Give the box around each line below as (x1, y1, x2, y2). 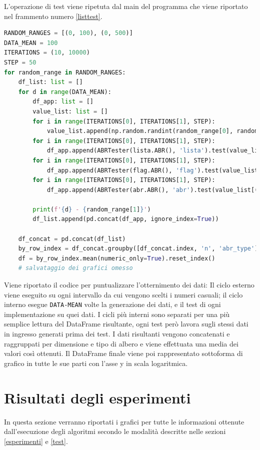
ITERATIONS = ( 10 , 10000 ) (4, 49, 90, 56)
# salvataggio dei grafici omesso (18, 264, 133, 272)
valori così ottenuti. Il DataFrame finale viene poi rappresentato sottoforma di (4, 348, 243, 358)
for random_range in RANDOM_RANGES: (4, 68, 126, 76)
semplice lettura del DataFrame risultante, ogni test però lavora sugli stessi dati (4, 318, 248, 329)
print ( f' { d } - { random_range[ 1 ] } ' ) (32, 205, 151, 213)
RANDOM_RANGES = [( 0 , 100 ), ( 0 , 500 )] (4, 29, 133, 37)
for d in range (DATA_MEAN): (18, 88, 111, 95)
